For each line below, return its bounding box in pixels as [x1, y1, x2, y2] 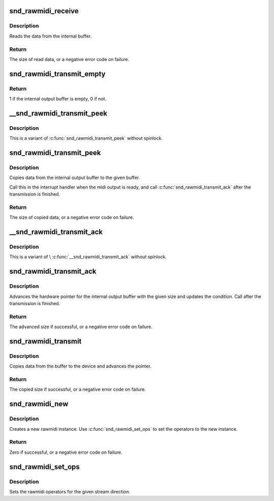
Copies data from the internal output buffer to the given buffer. [9, 174, 140, 181]
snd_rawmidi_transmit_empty [9, 69, 106, 78]
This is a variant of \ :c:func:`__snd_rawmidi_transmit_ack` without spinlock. [9, 254, 167, 260]
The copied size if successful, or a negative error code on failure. [9, 387, 146, 393]
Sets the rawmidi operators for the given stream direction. [9, 488, 130, 494]
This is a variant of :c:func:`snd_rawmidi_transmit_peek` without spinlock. [9, 135, 163, 141]
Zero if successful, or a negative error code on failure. [9, 449, 123, 455]
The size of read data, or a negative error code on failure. [9, 56, 129, 62]
